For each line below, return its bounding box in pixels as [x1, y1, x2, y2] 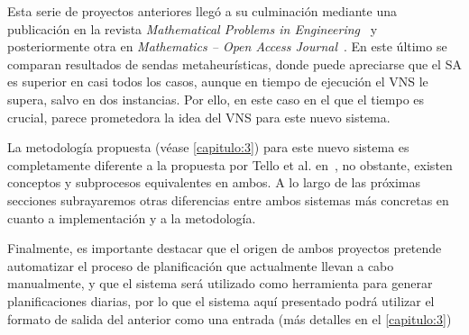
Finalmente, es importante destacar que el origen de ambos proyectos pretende [7, 239, 442, 258]
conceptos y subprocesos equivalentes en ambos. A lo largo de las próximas [7, 173, 421, 192]
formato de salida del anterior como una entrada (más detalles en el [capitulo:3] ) [7, 309, 452, 328]
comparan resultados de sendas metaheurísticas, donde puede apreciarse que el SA [7, 54, 462, 73]
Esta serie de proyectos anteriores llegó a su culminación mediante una [7, 2, 397, 20]
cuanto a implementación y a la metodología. [7, 208, 256, 227]
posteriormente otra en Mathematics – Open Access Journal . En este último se [7, 37, 447, 56]
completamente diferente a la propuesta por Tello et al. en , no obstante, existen [7, 155, 453, 174]
